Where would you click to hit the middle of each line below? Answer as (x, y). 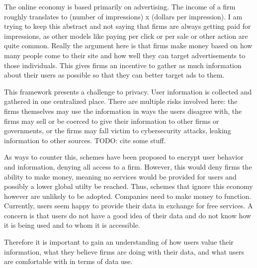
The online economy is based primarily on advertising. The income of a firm (120, 6)
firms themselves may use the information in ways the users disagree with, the (123, 111)
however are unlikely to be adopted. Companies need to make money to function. (128, 196)
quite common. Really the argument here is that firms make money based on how (128, 45)
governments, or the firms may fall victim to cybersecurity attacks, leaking (118, 131)
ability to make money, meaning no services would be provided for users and (120, 176)
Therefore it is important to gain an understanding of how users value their (119, 242)
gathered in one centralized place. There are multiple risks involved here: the (121, 101)
